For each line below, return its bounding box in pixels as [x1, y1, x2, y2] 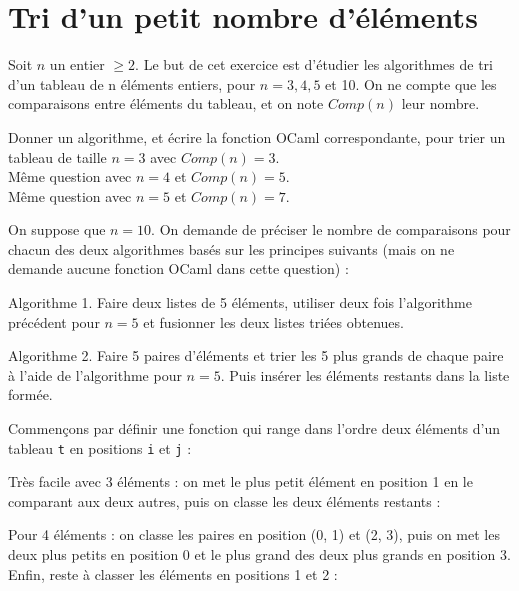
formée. [8, 384, 53, 405]
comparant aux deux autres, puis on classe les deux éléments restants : [8, 490, 441, 511]
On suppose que [8, 219, 106, 240]
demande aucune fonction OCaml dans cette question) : [8, 258, 349, 279]
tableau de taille [8, 146, 107, 167]
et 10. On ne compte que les [325, 73, 497, 94]
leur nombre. [401, 93, 480, 114]
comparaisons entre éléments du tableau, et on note [8, 93, 324, 114]
